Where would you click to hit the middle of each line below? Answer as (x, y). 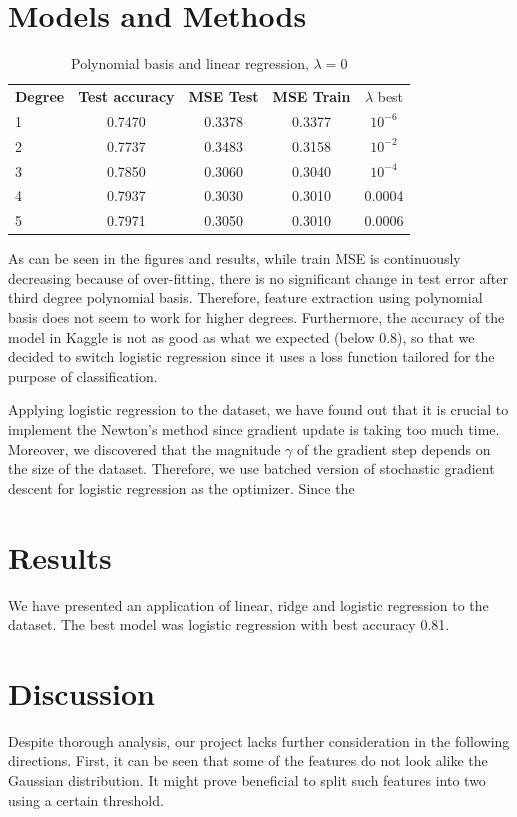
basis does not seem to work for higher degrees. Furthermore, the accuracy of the (256, 317)
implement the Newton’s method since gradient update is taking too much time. (254, 429)
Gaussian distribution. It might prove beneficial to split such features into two (247, 780)
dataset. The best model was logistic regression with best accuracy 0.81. (229, 624)
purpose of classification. (83, 375)
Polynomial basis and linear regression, (190, 63)
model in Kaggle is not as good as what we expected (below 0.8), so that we (241, 336)
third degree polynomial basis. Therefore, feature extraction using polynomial (245, 297)
